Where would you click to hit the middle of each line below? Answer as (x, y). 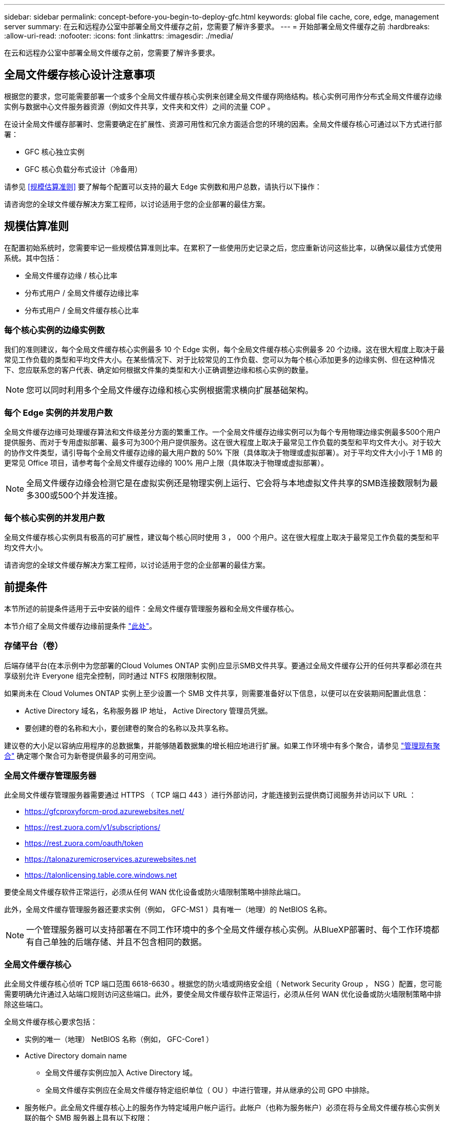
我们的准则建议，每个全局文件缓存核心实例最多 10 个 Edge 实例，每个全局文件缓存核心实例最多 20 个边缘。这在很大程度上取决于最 (224, 350)
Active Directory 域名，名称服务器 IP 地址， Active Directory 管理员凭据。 (148, 710)
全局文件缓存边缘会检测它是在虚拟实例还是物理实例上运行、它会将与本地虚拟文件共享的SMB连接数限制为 (228, 483)
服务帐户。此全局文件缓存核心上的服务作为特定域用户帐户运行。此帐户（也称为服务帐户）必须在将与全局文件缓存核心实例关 (233, 1108)
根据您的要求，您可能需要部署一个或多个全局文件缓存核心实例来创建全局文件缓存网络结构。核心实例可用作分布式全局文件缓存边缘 (223, 96)
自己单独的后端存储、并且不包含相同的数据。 (121, 942)
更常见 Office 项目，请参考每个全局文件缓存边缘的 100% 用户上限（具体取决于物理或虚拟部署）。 (166, 463)
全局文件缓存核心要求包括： (51, 1022)
